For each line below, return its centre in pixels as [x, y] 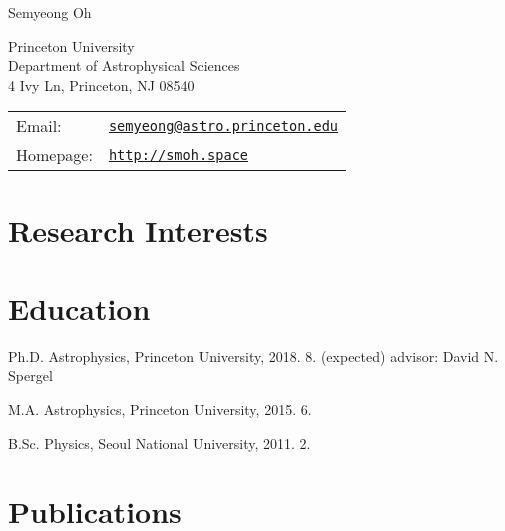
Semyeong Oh [50, 12]
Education [79, 307]
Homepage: [54, 155]
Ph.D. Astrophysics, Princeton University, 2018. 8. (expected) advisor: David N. [253, 355]
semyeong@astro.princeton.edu [223, 125]
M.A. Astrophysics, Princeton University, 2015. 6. [160, 409]
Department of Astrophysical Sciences [124, 65]
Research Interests [138, 229]
